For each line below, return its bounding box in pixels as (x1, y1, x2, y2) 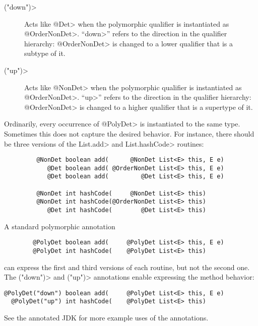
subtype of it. (24, 48, 66, 58)
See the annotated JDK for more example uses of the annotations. (4, 312, 209, 323)
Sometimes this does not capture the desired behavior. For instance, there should (4, 128, 254, 139)
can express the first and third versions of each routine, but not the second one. (4, 262, 250, 272)
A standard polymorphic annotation (4, 221, 115, 231)
